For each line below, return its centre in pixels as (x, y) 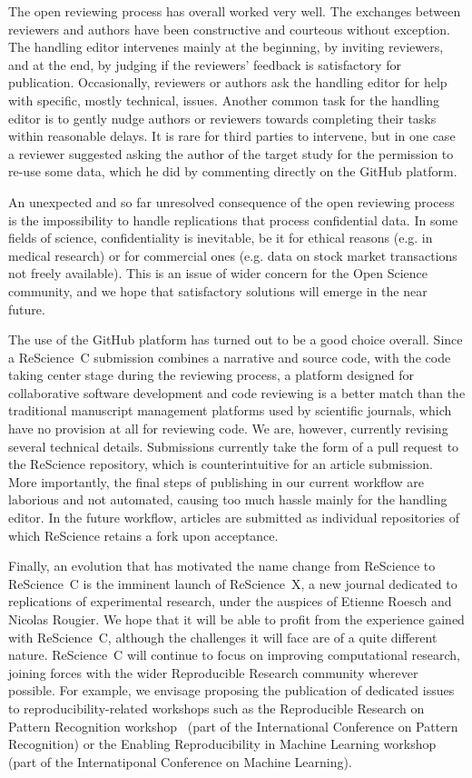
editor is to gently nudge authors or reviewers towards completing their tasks (222, 118)
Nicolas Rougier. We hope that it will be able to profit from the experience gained (236, 619)
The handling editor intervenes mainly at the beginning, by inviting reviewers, (226, 47)
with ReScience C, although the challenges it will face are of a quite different (223, 637)
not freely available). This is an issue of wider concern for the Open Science (218, 273)
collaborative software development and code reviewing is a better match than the (237, 392)
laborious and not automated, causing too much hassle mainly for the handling (228, 499)
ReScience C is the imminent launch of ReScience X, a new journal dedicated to (233, 583)
